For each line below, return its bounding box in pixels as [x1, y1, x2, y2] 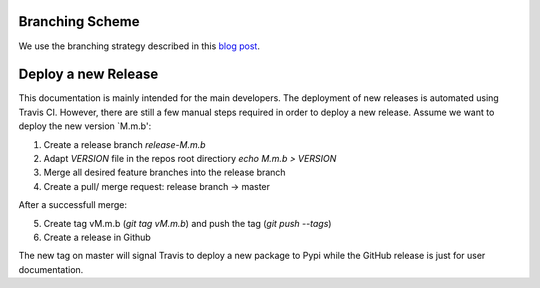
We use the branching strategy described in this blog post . [18, 40, 260, 52]
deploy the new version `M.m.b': [18, 120, 152, 132]
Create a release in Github [43, 231, 152, 243]
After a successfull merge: [18, 199, 128, 211]
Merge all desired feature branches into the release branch [43, 166, 286, 179]
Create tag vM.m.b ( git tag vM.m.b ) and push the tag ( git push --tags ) [43, 217, 332, 229]
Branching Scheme [18, 13, 140, 30]
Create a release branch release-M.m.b [43, 138, 206, 150]
